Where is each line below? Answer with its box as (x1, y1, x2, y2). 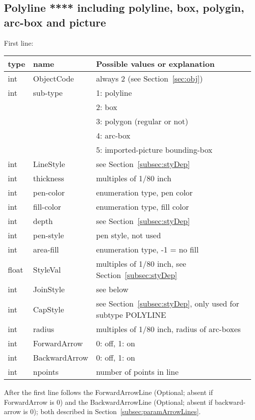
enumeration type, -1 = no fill (96, 244, 199, 255)
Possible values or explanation (96, 58, 215, 70)
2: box (96, 101, 118, 113)
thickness (33, 172, 64, 184)
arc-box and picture (4, 14, 106, 29)
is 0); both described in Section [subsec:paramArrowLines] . (23, 406, 201, 417)
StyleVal (33, 263, 61, 275)
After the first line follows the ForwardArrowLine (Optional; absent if (4, 387, 213, 397)
